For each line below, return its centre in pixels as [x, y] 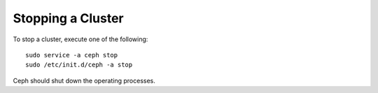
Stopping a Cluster [68, 18]
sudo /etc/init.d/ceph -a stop [79, 65]
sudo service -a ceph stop [72, 55]
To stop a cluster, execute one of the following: [80, 39]
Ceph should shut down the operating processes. [84, 80]
